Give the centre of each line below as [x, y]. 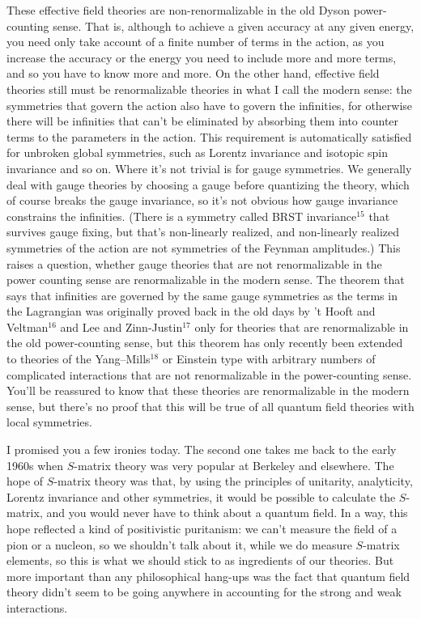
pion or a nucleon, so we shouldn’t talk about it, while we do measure [179, 544]
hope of [25, 481]
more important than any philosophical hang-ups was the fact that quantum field [208, 576]
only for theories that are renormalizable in [302, 326]
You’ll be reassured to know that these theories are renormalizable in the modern [208, 390]
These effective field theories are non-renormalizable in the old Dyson [179, 10]
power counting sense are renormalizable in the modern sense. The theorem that [206, 280]
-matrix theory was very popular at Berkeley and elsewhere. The [234, 465]
